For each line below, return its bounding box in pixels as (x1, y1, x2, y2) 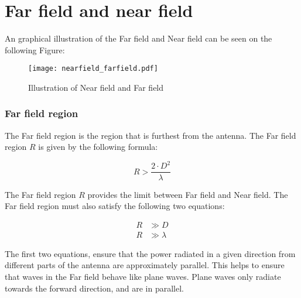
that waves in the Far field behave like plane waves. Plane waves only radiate (5, 270, 281, 282)
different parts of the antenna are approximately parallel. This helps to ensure (5, 259, 285, 271)
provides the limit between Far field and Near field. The (87, 188, 288, 200)
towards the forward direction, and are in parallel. (5, 282, 184, 294)
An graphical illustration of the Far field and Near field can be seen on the (5, 32, 272, 44)
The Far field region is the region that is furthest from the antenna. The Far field (5, 129, 296, 141)
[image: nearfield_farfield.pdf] (28, 64, 158, 73)
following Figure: (5, 43, 65, 56)
